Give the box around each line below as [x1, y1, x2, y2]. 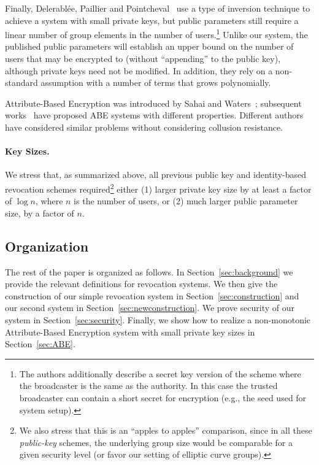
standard [5, 76, 38, 89]
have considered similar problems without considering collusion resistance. [5, 121, 283, 133]
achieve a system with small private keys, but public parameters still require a [5, 13, 299, 26]
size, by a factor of [5, 206, 74, 219]
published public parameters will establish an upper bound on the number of [5, 40, 294, 53]
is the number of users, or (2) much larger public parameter [74, 194, 298, 207]
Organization [5, 236, 89, 255]
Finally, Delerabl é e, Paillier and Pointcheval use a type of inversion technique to [5, 2, 310, 14]
